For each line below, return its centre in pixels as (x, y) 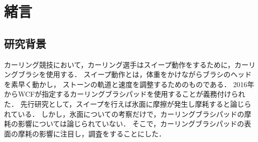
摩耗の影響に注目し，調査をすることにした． (92, 133)
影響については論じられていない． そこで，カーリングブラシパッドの (131, 124)
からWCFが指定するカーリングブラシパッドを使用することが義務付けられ (125, 94)
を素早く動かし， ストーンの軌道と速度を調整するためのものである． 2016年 (129, 84)
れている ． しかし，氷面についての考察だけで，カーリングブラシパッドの (124, 114)
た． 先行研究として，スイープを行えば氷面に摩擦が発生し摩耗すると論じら (128, 103)
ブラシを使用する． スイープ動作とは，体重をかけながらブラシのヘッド (135, 74)
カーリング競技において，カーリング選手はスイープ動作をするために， (119, 64)
